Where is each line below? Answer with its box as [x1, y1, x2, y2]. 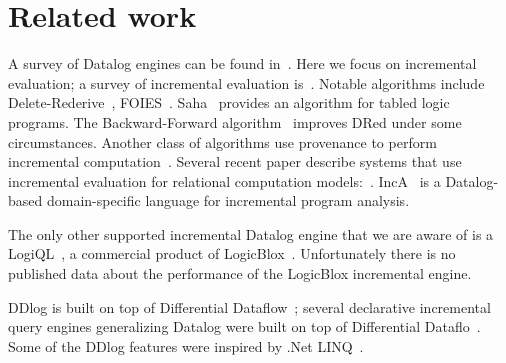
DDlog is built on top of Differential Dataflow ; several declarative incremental [8, 296, 491, 317]
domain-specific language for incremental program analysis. [46, 190, 410, 211]
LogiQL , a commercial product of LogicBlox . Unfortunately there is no [8, 243, 456, 264]
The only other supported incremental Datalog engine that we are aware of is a [8, 223, 494, 244]
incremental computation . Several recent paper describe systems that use [8, 151, 462, 172]
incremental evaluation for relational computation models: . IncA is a [8, 170, 441, 191]
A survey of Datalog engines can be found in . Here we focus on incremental [8, 53, 477, 74]
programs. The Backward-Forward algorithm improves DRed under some [8, 111, 462, 132]
